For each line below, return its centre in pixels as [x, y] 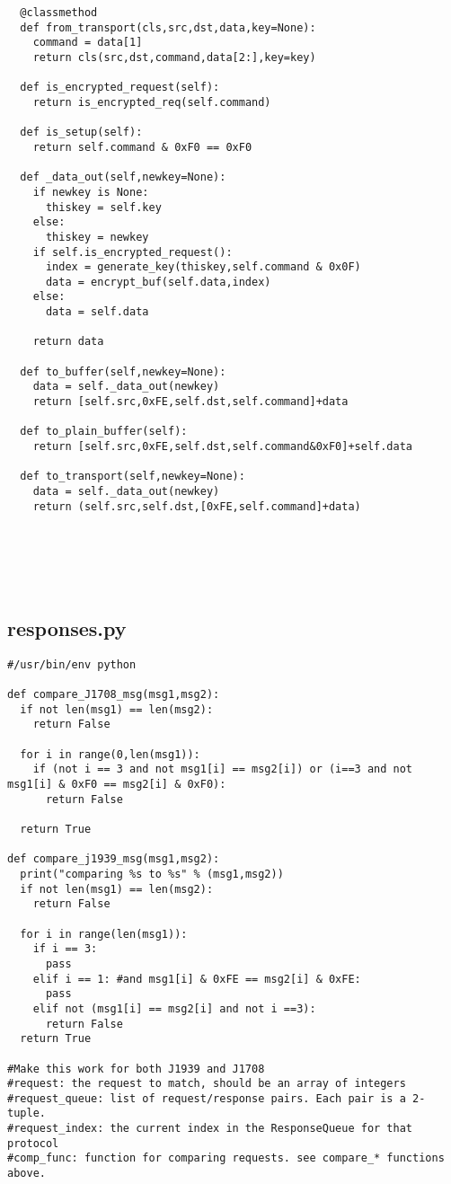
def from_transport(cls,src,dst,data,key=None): [168, 27]
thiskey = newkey [97, 237]
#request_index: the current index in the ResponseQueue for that [210, 1129]
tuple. [27, 1113]
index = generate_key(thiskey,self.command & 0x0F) [203, 267]
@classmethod [59, 13]
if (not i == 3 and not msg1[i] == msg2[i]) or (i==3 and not [223, 769]
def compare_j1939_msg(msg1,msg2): [114, 859]
